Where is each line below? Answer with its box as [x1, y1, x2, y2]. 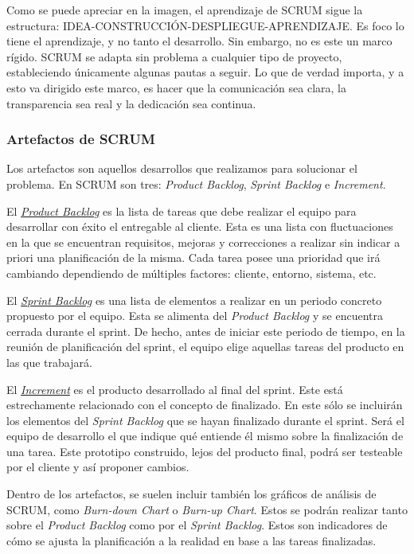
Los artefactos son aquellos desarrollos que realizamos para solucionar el [6, 160, 357, 177]
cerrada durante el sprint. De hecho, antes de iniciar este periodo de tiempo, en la [6, 322, 405, 339]
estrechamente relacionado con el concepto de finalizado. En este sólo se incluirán [6, 396, 403, 413]
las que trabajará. [6, 353, 92, 370]
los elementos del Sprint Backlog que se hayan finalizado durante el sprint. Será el [6, 412, 404, 428]
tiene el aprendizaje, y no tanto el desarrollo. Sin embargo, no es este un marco [6, 33, 393, 49]
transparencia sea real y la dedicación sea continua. [6, 95, 256, 111]
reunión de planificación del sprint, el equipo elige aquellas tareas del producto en [6, 338, 404, 355]
